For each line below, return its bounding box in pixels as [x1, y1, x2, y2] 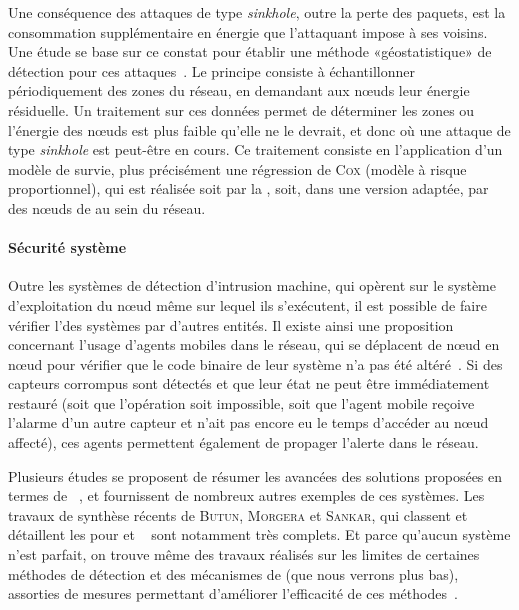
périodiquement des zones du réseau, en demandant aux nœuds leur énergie [8, 80, 470, 101]
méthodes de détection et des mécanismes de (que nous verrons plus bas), [8, 563, 459, 584]
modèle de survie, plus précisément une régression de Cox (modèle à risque [8, 158, 467, 179]
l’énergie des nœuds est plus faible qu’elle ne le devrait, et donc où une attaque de [8, 119, 511, 140]
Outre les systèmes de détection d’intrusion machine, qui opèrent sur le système [8, 275, 496, 296]
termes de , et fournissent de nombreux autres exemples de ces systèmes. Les [8, 485, 485, 506]
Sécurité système [8, 237, 127, 258]
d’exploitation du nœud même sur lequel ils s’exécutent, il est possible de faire [8, 294, 487, 315]
